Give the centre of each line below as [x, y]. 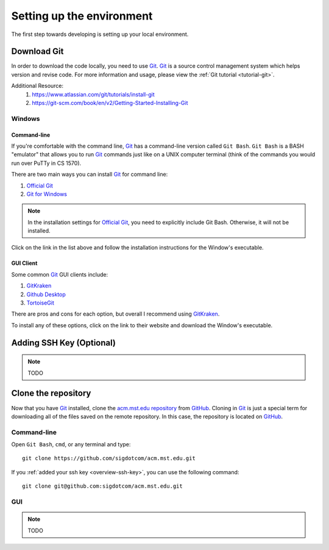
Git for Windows [47, 194]
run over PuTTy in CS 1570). [46, 163]
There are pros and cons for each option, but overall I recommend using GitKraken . [115, 314]
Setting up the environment [82, 16]
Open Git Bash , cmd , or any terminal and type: [71, 444]
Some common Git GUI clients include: [60, 274]
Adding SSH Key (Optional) [63, 343]
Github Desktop [46, 294]
